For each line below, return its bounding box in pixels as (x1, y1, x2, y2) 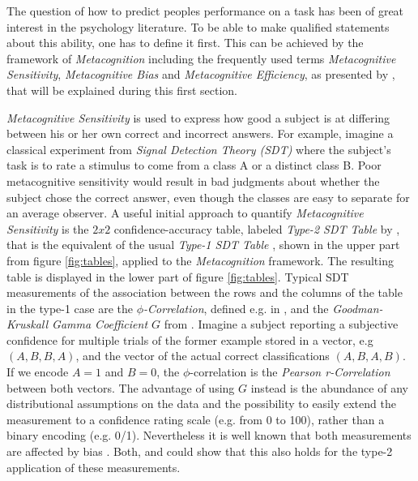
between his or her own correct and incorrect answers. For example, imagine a (6, 125, 394, 142)
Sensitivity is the (6, 220, 89, 237)
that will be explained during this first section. (6, 81, 238, 98)
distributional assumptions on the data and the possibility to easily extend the (6, 395, 396, 412)
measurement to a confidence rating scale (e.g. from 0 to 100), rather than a (6, 410, 385, 427)
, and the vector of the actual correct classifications (75, 347, 330, 364)
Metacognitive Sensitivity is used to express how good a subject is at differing (6, 109, 390, 126)
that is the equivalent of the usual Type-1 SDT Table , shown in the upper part (6, 236, 400, 253)
